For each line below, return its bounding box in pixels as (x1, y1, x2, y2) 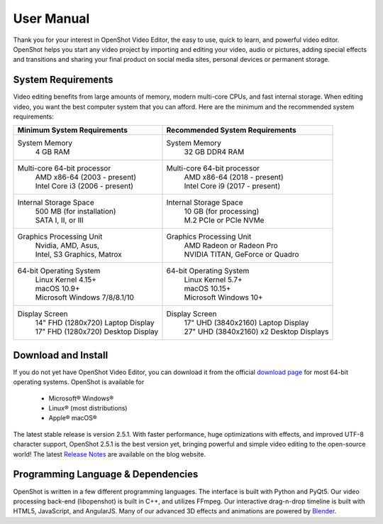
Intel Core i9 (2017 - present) (184, 181, 281, 191)
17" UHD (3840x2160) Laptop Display (184, 318, 309, 328)
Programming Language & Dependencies (13, 469, 199, 481)
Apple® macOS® (48, 414, 97, 422)
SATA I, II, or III (35, 215, 84, 225)
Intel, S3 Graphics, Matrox (35, 249, 122, 259)
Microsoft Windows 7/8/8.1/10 (35, 293, 135, 302)
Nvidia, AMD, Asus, (35, 241, 99, 251)
